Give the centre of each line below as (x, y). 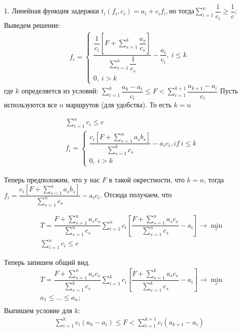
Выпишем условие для (38, 310)
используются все (31, 105)
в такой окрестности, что (147, 179)
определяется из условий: (60, 90)
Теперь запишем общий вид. (47, 262)
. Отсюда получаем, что (136, 195)
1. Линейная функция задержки (52, 11)
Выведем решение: (32, 25)
